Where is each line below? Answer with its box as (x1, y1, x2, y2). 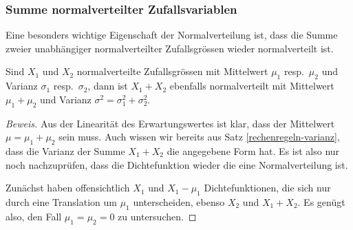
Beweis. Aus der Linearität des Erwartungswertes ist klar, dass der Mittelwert (6, 116, 335, 130)
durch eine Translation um (6, 194, 117, 209)
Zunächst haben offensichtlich (6, 180, 130, 195)
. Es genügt (297, 194, 345, 209)
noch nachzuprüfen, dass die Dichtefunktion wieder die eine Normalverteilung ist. (6, 157, 348, 171)
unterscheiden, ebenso (133, 194, 225, 209)
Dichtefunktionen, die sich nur (204, 180, 331, 195)
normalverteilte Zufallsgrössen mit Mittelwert (76, 64, 268, 79)
